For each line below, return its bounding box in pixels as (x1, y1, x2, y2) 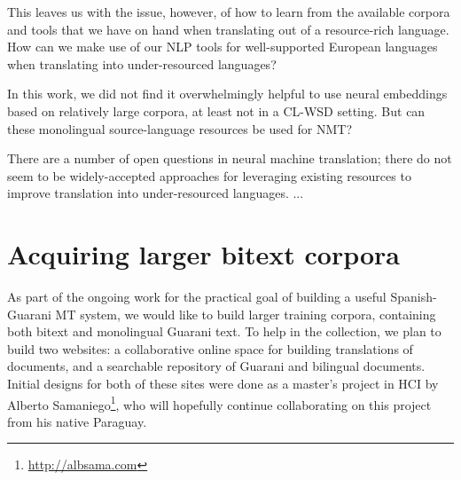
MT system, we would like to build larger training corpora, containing (55, 304, 436, 323)
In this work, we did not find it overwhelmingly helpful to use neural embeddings (7, 84, 448, 103)
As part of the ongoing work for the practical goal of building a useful (7, 287, 387, 306)
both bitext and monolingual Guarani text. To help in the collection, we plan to (7, 322, 441, 341)
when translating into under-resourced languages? (7, 54, 277, 73)
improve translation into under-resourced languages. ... (7, 184, 304, 202)
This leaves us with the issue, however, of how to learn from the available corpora (7, 3, 450, 20)
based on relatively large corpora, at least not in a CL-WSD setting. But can (7, 101, 426, 120)
